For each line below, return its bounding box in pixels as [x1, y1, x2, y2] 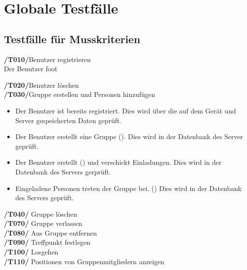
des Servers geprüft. [15, 192, 74, 203]
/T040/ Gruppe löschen [4, 208, 77, 219]
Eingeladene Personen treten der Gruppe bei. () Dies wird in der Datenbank [15, 183, 242, 193]
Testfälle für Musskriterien [4, 31, 140, 46]
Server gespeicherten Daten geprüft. [15, 115, 122, 125]
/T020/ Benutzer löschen [4, 79, 79, 90]
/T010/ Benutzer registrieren [4, 54, 91, 64]
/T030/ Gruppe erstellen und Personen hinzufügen [4, 89, 155, 99]
